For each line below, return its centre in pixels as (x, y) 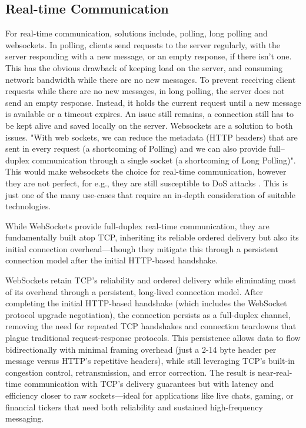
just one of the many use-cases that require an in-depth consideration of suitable (150, 194)
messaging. (25, 418)
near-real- (275, 372)
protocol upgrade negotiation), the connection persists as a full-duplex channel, (148, 314)
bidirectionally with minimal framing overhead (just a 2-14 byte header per (141, 349)
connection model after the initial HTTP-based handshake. (112, 260)
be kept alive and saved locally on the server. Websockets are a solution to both (149, 125)
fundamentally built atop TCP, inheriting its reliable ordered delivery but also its (152, 237)
